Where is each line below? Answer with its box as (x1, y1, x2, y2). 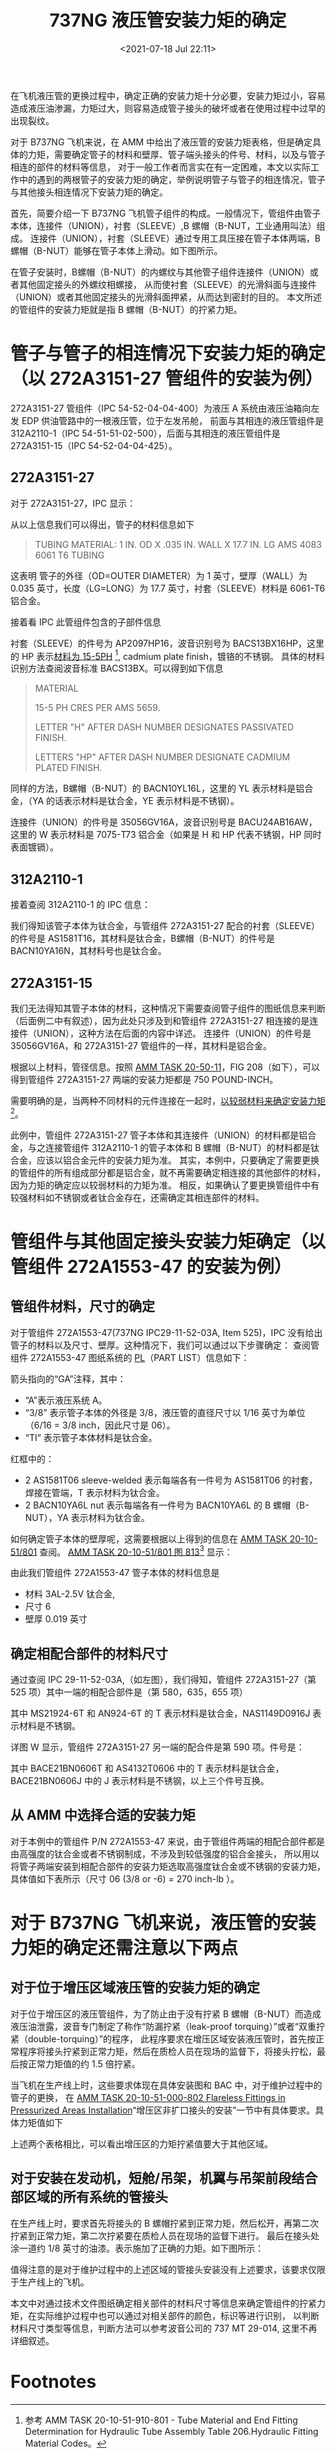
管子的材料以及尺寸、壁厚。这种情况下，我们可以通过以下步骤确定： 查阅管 (10, 1339, 320, 1351)
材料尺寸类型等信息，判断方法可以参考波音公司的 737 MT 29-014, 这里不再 (10, 2322, 318, 2334)
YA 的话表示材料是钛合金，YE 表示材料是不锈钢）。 (31, 795, 240, 807)
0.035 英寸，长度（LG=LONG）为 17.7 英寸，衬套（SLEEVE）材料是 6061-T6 (10, 582, 326, 594)
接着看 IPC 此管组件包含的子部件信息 (10, 616, 162, 628)
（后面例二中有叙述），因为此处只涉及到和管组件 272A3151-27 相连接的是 (10, 1014, 310, 1026)
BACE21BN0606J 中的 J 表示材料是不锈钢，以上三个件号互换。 (10, 1775, 270, 1787)
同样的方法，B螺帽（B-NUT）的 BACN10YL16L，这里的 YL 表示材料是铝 (10, 782, 305, 795)
